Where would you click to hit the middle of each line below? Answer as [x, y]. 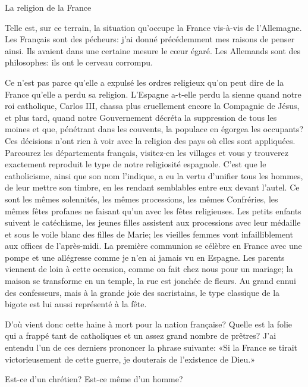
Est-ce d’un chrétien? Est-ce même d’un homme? [94, 379]
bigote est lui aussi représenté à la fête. [76, 304]
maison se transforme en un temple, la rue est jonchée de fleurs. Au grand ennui [150, 281]
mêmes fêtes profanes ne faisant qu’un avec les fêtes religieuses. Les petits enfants [153, 210]
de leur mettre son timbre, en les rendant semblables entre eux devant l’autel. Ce [152, 187]
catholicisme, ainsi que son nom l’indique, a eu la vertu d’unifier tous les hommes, [154, 175]
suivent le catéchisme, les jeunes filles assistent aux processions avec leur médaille [153, 222]
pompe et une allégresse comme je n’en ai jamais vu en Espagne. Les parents [145, 257]
